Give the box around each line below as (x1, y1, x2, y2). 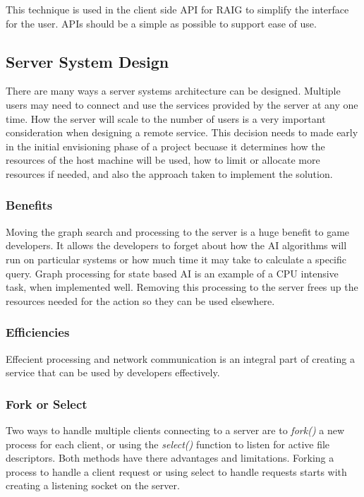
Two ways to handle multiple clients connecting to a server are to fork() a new (6, 422, 345, 437)
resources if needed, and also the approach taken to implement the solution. (6, 166, 333, 181)
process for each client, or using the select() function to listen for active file (6, 436, 330, 451)
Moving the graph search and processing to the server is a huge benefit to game (6, 224, 350, 239)
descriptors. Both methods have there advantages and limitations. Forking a (6, 450, 334, 465)
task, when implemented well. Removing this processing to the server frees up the (6, 280, 358, 294)
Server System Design (6, 50, 169, 72)
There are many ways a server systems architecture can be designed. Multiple (6, 83, 341, 98)
